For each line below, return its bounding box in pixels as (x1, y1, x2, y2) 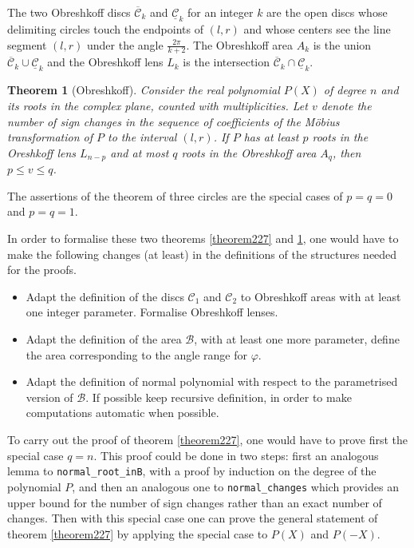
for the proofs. (7, 261, 77, 278)
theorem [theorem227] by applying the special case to (7, 525, 268, 542)
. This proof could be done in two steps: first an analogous (93, 447, 379, 463)
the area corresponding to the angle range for (26, 346, 247, 363)
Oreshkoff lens (7, 144, 77, 161)
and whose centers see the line (243, 21, 391, 38)
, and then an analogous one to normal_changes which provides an (72, 478, 399, 494)
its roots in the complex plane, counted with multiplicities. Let (7, 97, 308, 114)
